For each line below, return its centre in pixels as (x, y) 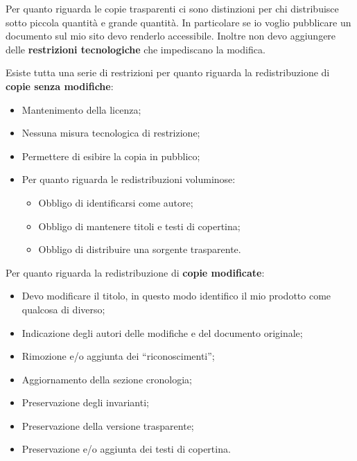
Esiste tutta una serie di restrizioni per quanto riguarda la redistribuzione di (168, 72)
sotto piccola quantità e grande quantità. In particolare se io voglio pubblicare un (178, 22)
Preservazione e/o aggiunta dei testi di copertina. (126, 449)
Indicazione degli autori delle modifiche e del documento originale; (162, 332)
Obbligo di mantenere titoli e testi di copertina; (139, 226)
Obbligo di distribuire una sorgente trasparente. (140, 249)
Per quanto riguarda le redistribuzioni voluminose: (129, 179)
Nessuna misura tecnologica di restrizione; (111, 133)
